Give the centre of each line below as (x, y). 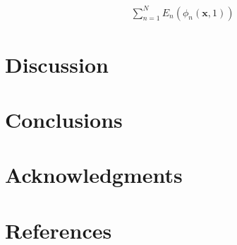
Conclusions (64, 120)
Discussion (57, 64)
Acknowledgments (94, 175)
